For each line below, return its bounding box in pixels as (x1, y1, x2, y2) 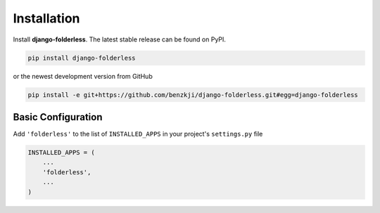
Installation (13, 11, 80, 26)
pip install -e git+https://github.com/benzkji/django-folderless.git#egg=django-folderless (27, 91, 358, 98)
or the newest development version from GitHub (13, 72, 153, 80)
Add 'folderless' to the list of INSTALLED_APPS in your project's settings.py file (13, 130, 263, 138)
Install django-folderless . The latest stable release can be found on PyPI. (13, 35, 227, 44)
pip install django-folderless (27, 53, 137, 62)
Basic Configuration (13, 111, 103, 123)
